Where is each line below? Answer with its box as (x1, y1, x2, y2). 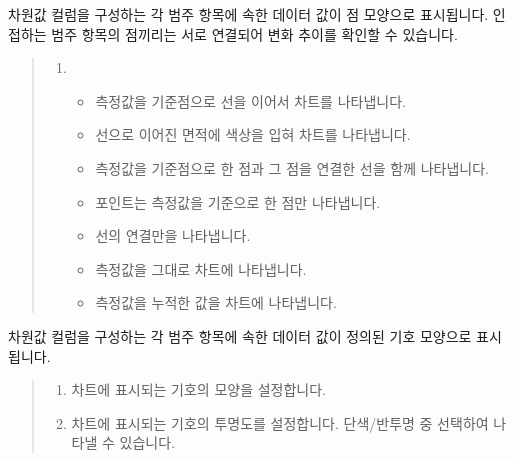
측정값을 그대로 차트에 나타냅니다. (95, 258, 307, 279)
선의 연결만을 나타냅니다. (95, 225, 251, 246)
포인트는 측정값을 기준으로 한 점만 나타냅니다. (95, 191, 381, 212)
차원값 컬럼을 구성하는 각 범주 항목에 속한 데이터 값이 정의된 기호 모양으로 (8, 325, 472, 346)
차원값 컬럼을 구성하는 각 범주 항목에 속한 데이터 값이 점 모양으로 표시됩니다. (8, 4, 489, 24)
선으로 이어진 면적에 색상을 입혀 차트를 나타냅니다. (95, 124, 411, 145)
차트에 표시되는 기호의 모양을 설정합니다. (71, 379, 326, 400)
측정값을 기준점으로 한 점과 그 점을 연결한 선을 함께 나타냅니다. (95, 157, 489, 178)
